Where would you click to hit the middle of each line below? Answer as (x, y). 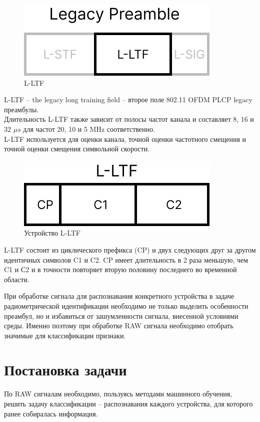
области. (17, 279)
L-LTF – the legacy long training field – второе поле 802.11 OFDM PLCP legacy (128, 99)
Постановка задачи (65, 370)
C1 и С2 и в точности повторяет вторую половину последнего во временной (120, 269)
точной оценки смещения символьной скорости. (77, 149)
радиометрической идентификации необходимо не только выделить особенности (126, 305)
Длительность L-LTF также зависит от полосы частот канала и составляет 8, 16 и (129, 119)
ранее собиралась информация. (51, 413)
